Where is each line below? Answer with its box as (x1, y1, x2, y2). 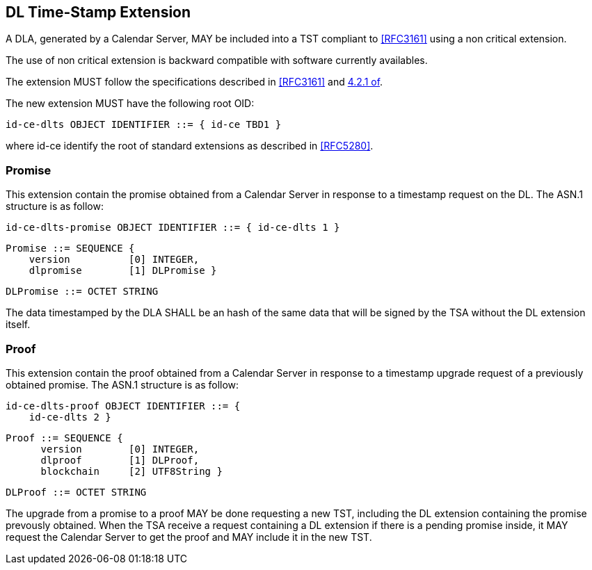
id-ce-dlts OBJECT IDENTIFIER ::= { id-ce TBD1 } (6, 119, 282, 131)
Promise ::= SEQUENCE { (6, 243, 135, 254)
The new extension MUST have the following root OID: (6, 97, 255, 110)
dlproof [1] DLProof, (40, 454, 200, 466)
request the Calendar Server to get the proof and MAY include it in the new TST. (6, 530, 372, 543)
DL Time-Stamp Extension (6, 3, 191, 21)
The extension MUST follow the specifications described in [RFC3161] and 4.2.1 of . (6, 76, 383, 88)
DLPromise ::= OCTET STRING (6, 286, 159, 298)
